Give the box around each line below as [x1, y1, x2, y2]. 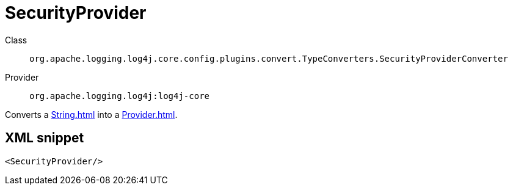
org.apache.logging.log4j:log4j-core [29, 90, 210, 101]
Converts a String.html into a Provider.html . [5, 109, 178, 120]
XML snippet [5, 130, 84, 146]
